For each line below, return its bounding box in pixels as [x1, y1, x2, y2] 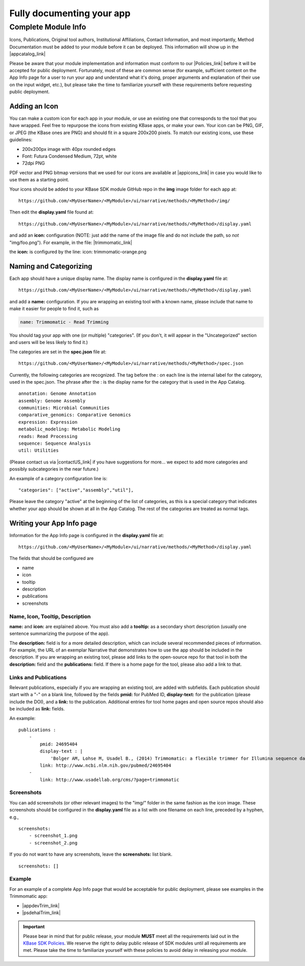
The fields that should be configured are [9, 555, 94, 562]
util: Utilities [18, 448, 59, 453]
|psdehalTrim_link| [22, 910, 61, 916]
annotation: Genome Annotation [18, 391, 97, 396]
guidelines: [9, 137, 33, 143]
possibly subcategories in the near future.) [9, 466, 99, 472]
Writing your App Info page [9, 519, 98, 527]
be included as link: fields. [9, 706, 65, 712]
